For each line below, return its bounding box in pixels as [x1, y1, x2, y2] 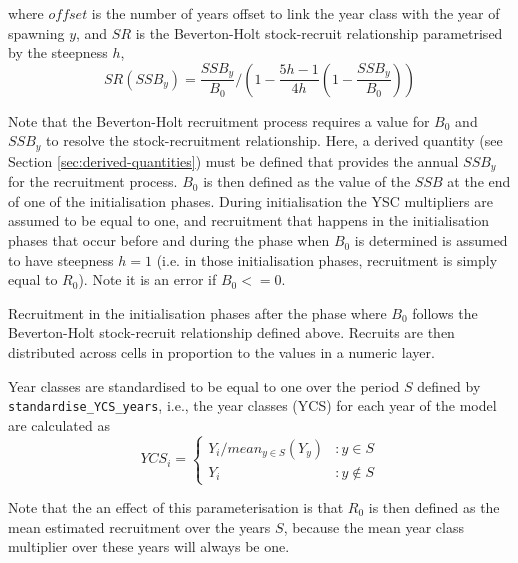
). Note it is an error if [78, 269, 217, 290]
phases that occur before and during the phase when [8, 230, 330, 251]
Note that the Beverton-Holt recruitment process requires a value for [8, 110, 430, 131]
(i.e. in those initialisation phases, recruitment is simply [156, 249, 498, 270]
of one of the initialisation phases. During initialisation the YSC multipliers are [8, 190, 493, 211]
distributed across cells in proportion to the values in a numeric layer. [8, 342, 435, 363]
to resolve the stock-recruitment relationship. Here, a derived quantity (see [46, 130, 503, 151]
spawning [8, 22, 65, 43]
